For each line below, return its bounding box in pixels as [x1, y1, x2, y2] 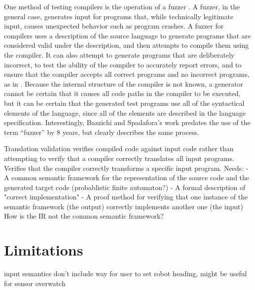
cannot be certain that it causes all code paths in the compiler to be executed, [4, 88, 241, 98]
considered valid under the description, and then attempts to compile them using [4, 40, 249, 50]
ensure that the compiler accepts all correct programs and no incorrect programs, [4, 69, 250, 79]
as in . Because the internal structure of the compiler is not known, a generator [4, 78, 243, 89]
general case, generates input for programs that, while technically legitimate [4, 11, 234, 21]
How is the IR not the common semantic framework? [4, 211, 164, 221]
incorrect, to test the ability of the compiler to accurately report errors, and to [4, 59, 242, 69]
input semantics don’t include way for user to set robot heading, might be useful [4, 268, 247, 279]
